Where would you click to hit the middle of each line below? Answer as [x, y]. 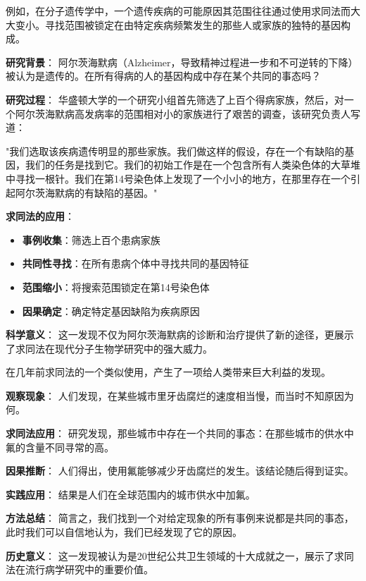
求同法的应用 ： [40, 216]
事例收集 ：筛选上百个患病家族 [91, 239]
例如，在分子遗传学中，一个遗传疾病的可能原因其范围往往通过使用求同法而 [178, 11]
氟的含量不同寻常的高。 [60, 447]
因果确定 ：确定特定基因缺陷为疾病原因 [111, 311]
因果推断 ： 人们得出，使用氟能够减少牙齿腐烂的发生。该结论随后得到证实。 [180, 471]
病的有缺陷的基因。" [111, 192]
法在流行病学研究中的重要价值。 [80, 569]
